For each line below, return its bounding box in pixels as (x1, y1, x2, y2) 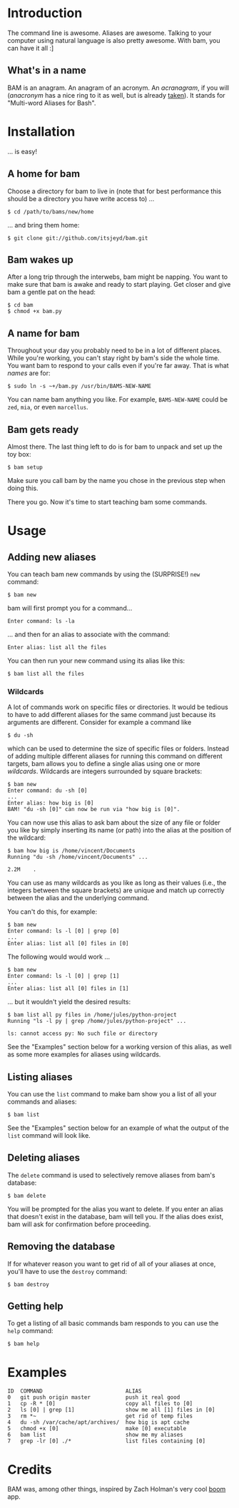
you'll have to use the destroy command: (7, 1267, 128, 1275)
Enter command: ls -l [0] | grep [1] (7, 972, 120, 980)
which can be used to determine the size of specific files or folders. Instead (7, 744, 230, 753)
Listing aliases (7, 1071, 73, 1083)
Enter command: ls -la (7, 617, 75, 625)
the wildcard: (7, 833, 46, 842)
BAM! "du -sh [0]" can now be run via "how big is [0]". (7, 806, 180, 813)
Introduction (7, 5, 83, 21)
